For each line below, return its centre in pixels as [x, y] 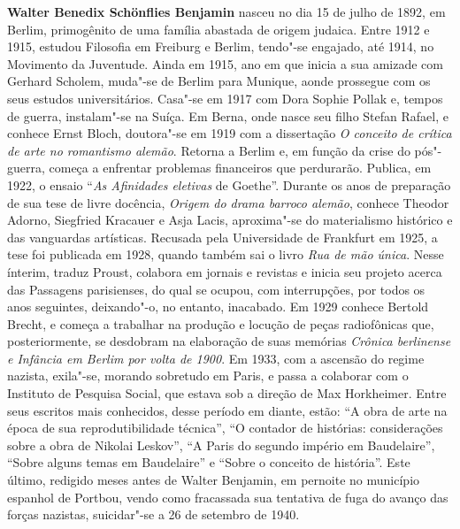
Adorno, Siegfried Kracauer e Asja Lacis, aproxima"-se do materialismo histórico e [230, 220]
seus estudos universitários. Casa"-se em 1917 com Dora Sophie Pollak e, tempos [225, 98]
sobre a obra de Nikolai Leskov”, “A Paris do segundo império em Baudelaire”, [221, 445]
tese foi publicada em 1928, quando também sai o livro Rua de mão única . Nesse [226, 254]
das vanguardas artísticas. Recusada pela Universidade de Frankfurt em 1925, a [222, 237]
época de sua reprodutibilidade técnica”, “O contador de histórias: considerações [225, 428]
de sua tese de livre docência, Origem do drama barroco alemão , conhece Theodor [228, 202]
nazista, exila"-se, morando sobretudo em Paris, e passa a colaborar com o [208, 376]
